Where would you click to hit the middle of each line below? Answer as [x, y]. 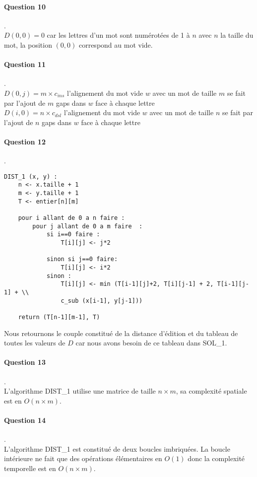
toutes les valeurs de [35, 343]
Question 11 [25, 64]
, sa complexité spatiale [211, 391]
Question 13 [25, 362]
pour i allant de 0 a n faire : [71, 218]
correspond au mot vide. [116, 44]
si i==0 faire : [73, 235]
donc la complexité [216, 458]
